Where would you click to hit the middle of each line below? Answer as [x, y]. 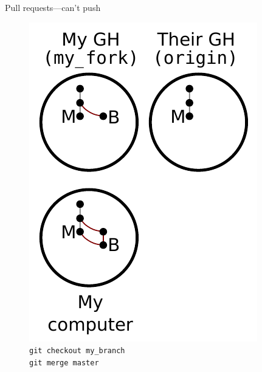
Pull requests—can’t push [53, 7]
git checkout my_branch [77, 351]
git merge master [64, 363]
